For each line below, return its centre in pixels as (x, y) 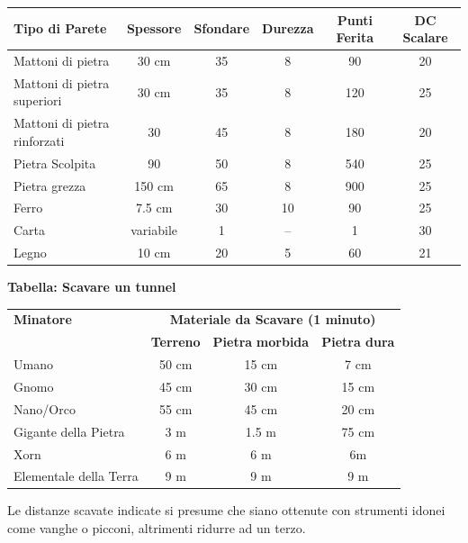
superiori (38, 100)
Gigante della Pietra (69, 431)
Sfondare (222, 28)
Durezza (288, 28)
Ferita (355, 37)
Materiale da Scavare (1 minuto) (273, 319)
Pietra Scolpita (55, 163)
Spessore (154, 28)
